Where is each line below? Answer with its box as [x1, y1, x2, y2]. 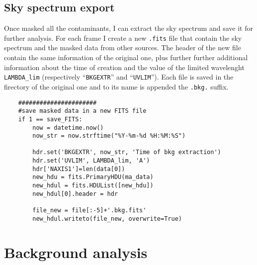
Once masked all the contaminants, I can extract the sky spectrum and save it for [4, 23, 253, 33]
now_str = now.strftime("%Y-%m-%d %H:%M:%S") [32, 132, 186, 140]
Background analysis [4, 242, 148, 262]
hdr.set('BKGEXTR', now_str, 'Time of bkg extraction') [32, 149, 221, 156]
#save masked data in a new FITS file [18, 107, 147, 115]
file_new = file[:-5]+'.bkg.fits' [32, 207, 147, 214]
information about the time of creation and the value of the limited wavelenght [4, 62, 245, 72]
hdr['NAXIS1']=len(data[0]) [32, 165, 125, 173]
